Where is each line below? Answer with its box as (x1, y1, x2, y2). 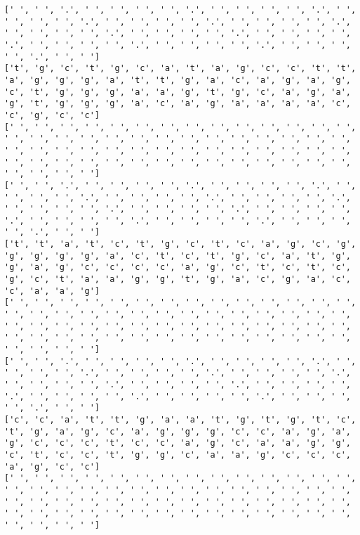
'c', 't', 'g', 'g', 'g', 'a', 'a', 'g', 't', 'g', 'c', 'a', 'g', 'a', (4, 86, 351, 97)
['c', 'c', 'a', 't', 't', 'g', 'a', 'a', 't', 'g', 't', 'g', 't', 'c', (4, 414, 356, 425)
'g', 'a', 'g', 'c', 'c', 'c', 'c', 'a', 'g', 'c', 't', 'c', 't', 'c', (4, 262, 351, 273)
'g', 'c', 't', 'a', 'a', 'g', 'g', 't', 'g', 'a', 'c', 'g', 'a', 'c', (4, 274, 351, 285)
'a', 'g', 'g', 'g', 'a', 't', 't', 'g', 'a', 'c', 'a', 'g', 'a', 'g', (4, 75, 351, 85)
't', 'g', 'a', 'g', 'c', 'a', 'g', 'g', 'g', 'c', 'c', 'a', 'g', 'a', (4, 426, 351, 437)
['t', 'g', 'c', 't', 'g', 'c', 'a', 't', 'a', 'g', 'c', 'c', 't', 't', (4, 63, 356, 74)
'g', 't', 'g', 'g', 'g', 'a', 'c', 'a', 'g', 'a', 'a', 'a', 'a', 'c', (4, 98, 351, 109)
